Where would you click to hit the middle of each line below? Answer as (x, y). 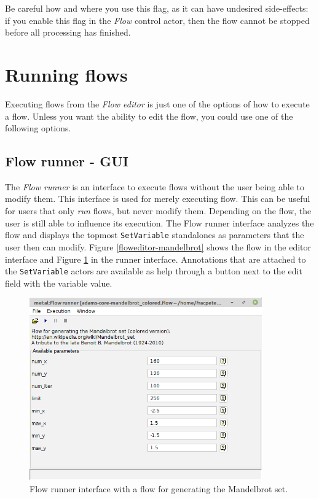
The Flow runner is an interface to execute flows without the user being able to (155, 186)
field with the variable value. (59, 283)
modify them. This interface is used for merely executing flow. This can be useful (158, 199)
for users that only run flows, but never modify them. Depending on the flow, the (158, 211)
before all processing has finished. (68, 32)
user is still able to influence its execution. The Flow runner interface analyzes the (159, 222)
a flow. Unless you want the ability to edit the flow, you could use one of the (149, 116)
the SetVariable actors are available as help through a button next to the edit (154, 271)
